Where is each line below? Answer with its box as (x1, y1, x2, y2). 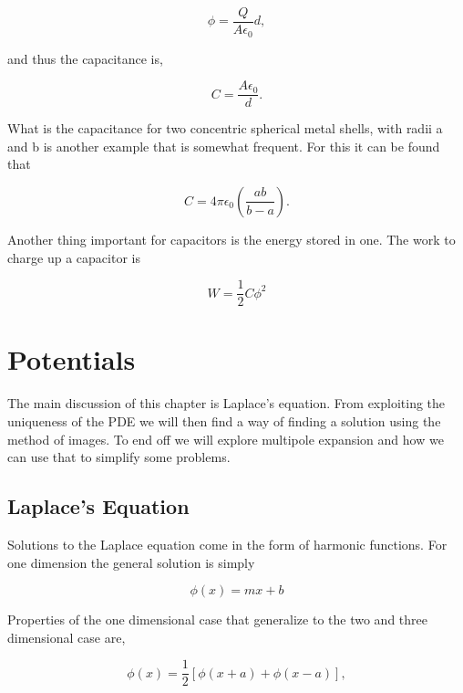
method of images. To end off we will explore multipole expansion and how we (7, 429, 444, 448)
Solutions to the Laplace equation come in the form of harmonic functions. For (7, 534, 448, 553)
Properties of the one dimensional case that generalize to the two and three (7, 610, 427, 629)
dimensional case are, (7, 627, 126, 646)
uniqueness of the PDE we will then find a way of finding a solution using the (7, 411, 441, 430)
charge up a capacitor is (7, 247, 140, 267)
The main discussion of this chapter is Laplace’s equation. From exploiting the (7, 394, 446, 413)
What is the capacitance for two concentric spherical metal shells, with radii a (7, 119, 443, 138)
